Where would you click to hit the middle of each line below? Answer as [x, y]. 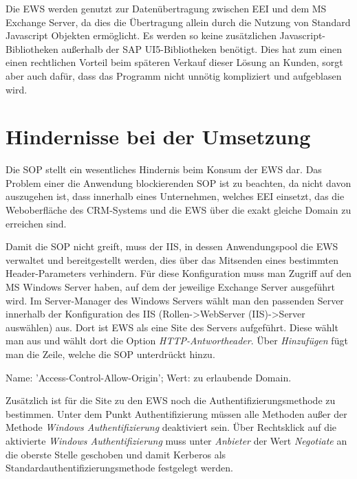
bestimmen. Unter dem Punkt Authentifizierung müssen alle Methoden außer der [176, 413]
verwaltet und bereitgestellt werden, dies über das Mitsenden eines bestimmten [172, 259]
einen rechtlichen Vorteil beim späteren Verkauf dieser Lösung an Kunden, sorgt [174, 62]
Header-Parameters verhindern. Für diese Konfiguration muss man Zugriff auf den [178, 273]
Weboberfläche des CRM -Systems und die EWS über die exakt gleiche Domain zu [178, 210]
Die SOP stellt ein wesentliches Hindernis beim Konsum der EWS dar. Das [164, 169]
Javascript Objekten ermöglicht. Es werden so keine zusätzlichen [141, 35]
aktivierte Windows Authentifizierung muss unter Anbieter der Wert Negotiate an [176, 440]
